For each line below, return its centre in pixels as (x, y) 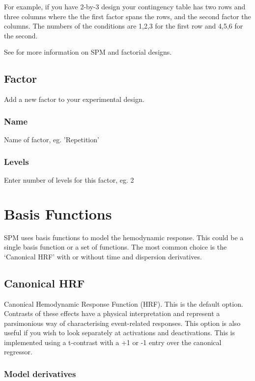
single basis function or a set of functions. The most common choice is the (115, 247)
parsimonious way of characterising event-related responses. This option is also (122, 323)
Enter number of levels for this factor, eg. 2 (69, 179)
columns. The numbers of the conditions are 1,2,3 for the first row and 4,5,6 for (124, 26)
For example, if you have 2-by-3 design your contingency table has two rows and (125, 6)
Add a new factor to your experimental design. (74, 99)
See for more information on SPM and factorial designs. (88, 52)
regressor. (18, 352)
